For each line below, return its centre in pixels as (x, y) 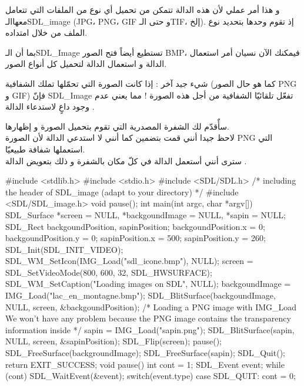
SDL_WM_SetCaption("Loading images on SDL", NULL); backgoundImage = (148, 284)
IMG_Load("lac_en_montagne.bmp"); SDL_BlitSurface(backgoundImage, (141, 295)
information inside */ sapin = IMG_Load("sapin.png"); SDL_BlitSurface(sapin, (150, 329)
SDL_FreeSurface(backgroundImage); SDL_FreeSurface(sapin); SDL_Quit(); (145, 353)
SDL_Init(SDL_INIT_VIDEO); (64, 249)
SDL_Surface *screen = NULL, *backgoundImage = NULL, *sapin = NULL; (146, 214)
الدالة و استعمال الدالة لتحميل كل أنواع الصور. (86, 64)
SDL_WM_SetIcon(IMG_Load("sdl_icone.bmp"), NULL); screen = (129, 261)
